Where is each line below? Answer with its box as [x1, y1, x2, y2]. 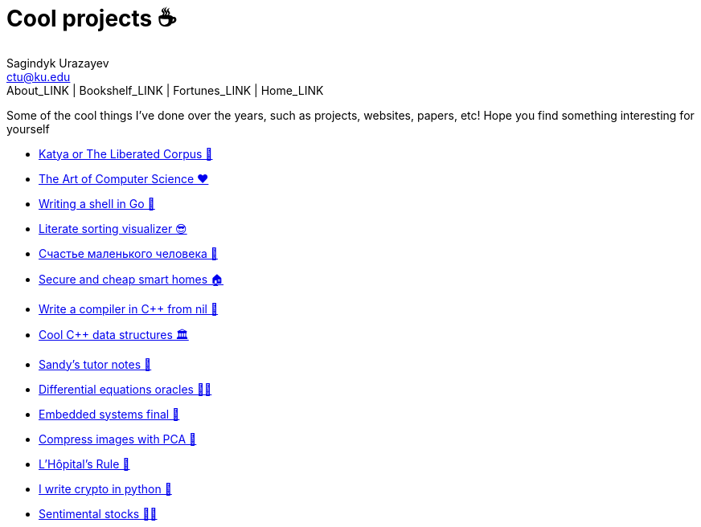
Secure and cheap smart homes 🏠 [39, 272, 224, 286]
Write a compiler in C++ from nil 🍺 [39, 301, 219, 316]
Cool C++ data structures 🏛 [39, 327, 189, 341]
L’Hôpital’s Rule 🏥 [39, 456, 130, 471]
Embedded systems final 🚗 [39, 406, 180, 421]
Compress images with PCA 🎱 [39, 431, 197, 446]
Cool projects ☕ [6, 5, 177, 32]
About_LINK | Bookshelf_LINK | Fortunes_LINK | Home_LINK [6, 83, 324, 97]
